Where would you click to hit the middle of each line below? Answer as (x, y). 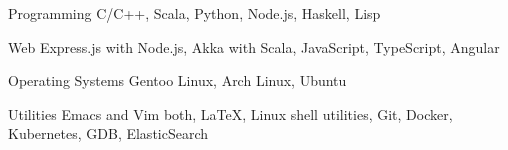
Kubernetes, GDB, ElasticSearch (108, 133)
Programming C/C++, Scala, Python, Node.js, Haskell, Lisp (194, 13)
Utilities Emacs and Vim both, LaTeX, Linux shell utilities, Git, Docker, (230, 113)
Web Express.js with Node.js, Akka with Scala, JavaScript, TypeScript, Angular (254, 46)
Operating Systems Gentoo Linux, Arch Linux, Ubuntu (177, 80)
